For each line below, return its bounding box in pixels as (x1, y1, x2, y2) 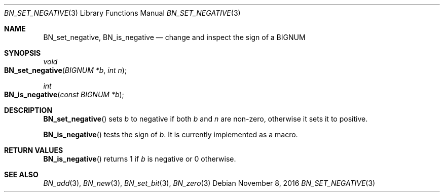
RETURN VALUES (4, 146, 63, 154)
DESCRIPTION (4, 106, 53, 114)
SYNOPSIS (4, 49, 41, 57)
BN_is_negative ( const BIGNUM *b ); (4, 90, 124, 99)
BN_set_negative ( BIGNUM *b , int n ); (4, 66, 127, 74)
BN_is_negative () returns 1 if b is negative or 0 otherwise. (43, 154, 236, 163)
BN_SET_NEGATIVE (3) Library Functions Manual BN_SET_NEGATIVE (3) (4, 9, 241, 17)
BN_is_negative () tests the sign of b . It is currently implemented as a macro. (43, 130, 298, 139)
